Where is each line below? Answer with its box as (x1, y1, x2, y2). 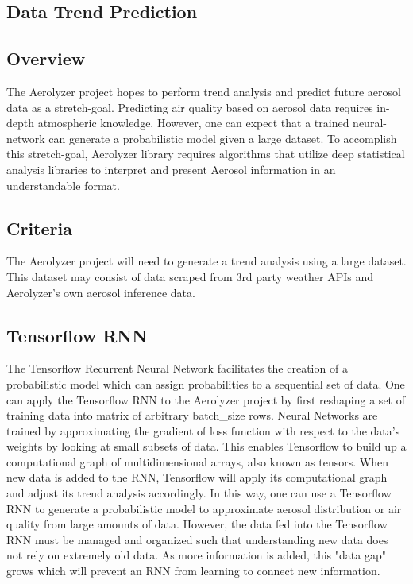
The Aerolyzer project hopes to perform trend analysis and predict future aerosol (6, 83, 401, 99)
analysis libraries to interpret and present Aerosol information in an (6, 161, 336, 177)
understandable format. (6, 176, 120, 193)
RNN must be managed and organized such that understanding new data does (6, 531, 388, 547)
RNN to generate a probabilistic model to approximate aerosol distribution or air (6, 500, 402, 516)
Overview (6, 46, 86, 71)
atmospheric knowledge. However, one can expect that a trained (37, 114, 349, 131)
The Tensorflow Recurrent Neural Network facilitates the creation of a (6, 360, 348, 377)
